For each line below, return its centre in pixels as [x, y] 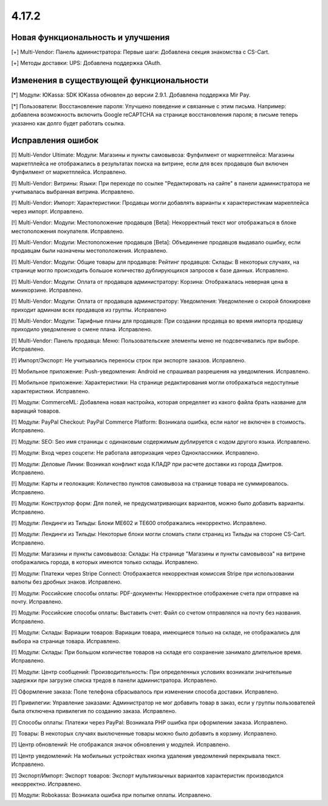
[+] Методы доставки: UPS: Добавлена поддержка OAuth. [86, 63]
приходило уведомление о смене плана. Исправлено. [82, 329]
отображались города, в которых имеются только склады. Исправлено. [105, 562]
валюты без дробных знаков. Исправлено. [67, 582]
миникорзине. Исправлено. [47, 290]
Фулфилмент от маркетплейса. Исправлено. [69, 172]
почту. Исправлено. [37, 602]
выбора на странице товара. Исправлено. [66, 641]
